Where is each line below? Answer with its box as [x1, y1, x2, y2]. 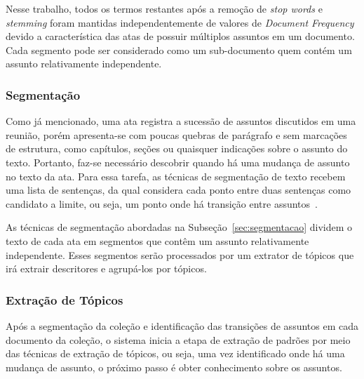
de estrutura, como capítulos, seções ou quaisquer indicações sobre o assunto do [6, 141, 348, 156]
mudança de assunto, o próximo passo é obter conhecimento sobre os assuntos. [6, 359, 342, 374]
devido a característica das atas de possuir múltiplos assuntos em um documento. [6, 29, 355, 44]
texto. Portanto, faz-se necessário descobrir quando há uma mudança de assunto [6, 154, 350, 169]
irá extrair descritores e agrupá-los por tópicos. [6, 261, 207, 276]
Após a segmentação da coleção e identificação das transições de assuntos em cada [6, 318, 358, 333]
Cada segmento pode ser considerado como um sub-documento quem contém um [6, 42, 352, 57]
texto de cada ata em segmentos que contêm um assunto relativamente [6, 233, 309, 248]
